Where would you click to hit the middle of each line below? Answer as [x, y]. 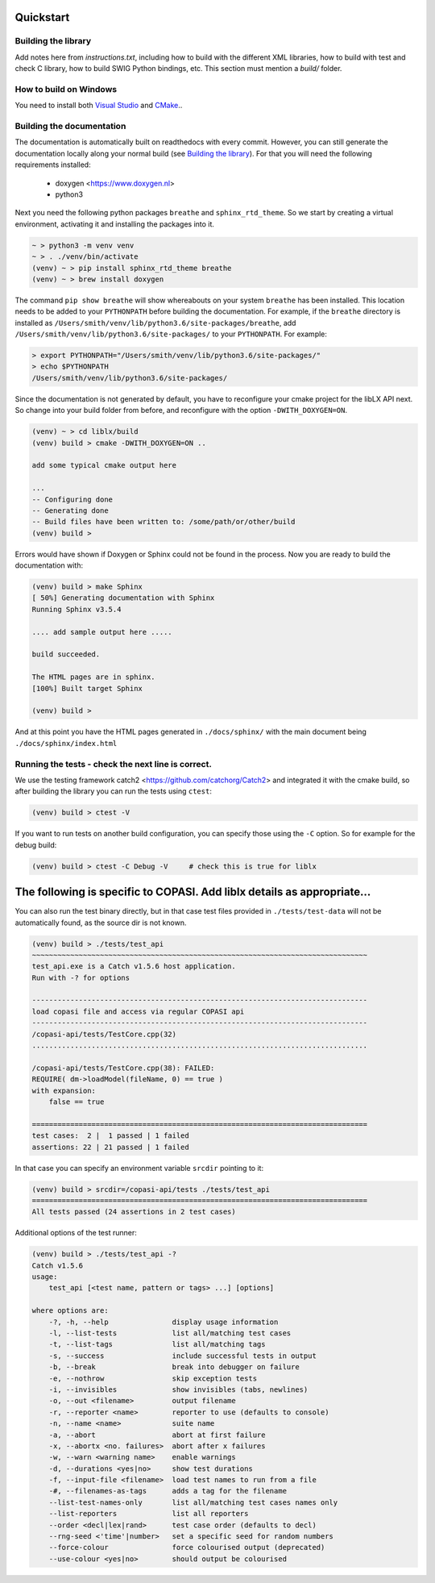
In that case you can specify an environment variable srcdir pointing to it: [139, 1168]
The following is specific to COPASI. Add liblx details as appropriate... [193, 892]
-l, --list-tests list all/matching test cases [170, 1333]
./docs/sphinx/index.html [66, 743]
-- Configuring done [72, 499]
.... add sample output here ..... [102, 632]
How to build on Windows [66, 89]
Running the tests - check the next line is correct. [114, 764]
